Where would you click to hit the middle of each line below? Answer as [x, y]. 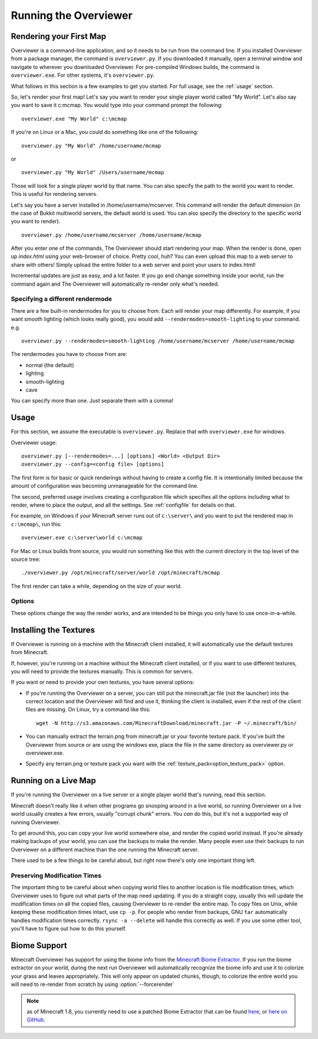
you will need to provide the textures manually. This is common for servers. [102, 671]
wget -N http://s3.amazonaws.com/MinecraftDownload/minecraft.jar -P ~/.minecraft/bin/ [167, 723]
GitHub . [36, 1020]
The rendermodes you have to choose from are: [69, 354]
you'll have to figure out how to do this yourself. [69, 929]
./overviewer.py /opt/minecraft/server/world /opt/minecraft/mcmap [121, 573]
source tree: [26, 559]
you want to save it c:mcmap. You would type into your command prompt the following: [117, 105]
